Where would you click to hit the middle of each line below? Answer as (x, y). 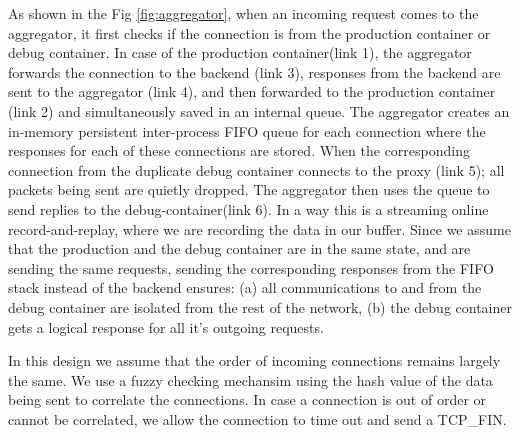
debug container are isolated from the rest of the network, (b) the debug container (260, 306)
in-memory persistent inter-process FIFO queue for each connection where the (247, 130)
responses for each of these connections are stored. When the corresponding (239, 150)
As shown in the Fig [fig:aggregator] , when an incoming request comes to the (243, 13)
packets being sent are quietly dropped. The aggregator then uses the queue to (249, 189)
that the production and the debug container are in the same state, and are (239, 248)
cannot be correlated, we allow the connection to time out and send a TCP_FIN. (257, 418)
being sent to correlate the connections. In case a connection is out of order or (247, 399)
